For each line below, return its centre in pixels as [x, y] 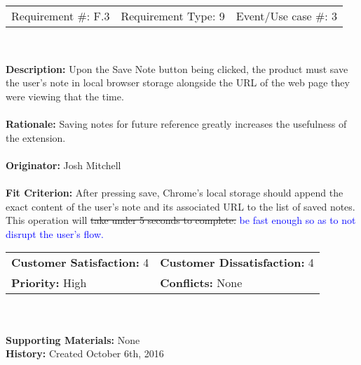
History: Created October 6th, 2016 [85, 353]
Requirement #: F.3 [61, 16]
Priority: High [49, 283]
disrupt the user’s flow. [55, 233]
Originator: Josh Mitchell [63, 165]
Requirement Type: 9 [173, 16]
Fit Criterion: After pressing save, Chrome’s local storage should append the [175, 192]
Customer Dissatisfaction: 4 [237, 263]
